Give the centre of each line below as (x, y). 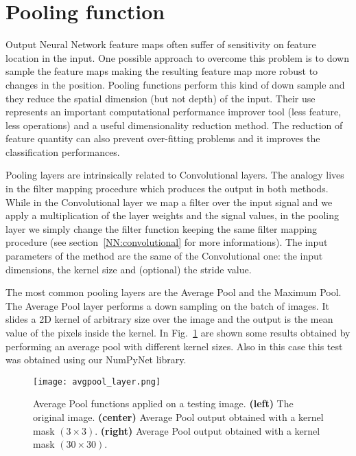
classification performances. (63, 151)
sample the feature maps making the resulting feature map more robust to (162, 71)
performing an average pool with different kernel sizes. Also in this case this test (174, 346)
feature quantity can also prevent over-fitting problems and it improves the (163, 138)
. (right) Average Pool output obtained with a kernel (207, 430)
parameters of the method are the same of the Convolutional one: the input (164, 256)
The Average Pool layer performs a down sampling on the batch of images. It (167, 305)
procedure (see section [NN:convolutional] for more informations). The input (167, 242)
